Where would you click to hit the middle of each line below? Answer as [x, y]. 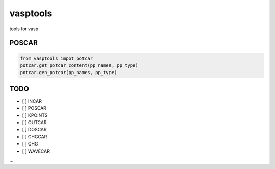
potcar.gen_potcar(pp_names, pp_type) [68, 73]
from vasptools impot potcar [57, 58]
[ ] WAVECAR [36, 151]
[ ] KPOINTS [35, 115]
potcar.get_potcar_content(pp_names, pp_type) [79, 65]
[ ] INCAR [32, 101]
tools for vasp [24, 29]
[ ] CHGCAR [35, 137]
